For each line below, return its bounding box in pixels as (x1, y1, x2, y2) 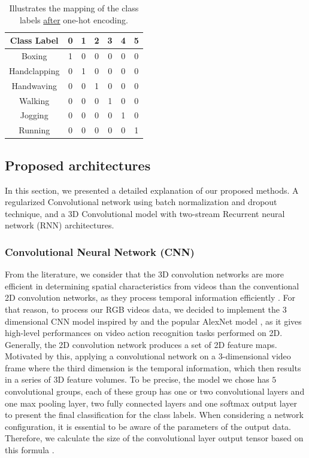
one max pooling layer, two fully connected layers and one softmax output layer (5, 396, 297, 409)
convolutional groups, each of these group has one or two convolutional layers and (5, 385, 305, 398)
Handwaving (11, 79, 57, 91)
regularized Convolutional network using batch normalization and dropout (5, 196, 277, 208)
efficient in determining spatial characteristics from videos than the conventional (5, 279, 299, 292)
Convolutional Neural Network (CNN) (5, 244, 195, 259)
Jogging (20, 109, 49, 121)
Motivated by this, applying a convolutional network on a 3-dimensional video (5, 350, 291, 362)
